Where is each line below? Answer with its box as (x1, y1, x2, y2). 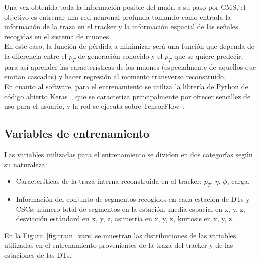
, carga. (227, 176, 250, 186)
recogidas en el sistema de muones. (4, 31, 111, 41)
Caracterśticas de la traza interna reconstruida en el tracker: (16, 176, 202, 186)
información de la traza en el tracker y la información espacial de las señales (4, 21, 238, 32)
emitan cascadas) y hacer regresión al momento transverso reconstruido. (4, 71, 226, 82)
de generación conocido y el (78, 50, 163, 61)
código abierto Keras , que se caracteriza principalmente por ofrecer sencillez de (4, 91, 251, 101)
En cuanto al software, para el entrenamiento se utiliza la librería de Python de (4, 81, 248, 91)
